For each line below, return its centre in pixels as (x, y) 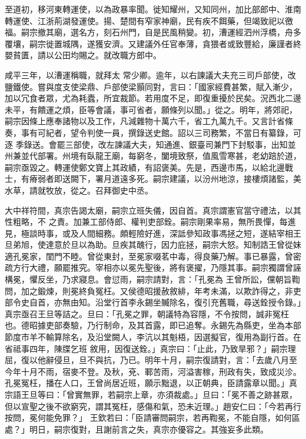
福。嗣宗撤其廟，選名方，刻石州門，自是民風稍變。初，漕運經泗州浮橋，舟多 (153, 32)
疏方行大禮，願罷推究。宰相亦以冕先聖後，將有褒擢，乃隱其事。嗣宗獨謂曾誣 (153, 267)
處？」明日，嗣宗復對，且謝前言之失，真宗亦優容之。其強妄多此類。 (137, 429)
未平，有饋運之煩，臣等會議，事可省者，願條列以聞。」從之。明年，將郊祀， (151, 109)
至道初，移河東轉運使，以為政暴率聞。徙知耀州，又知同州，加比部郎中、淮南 (153, 9)
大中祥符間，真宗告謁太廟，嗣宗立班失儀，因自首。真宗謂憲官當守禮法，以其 (153, 210)
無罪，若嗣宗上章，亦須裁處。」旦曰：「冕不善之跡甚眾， (190, 394)
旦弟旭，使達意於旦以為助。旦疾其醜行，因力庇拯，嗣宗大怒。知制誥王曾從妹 (153, 245)
